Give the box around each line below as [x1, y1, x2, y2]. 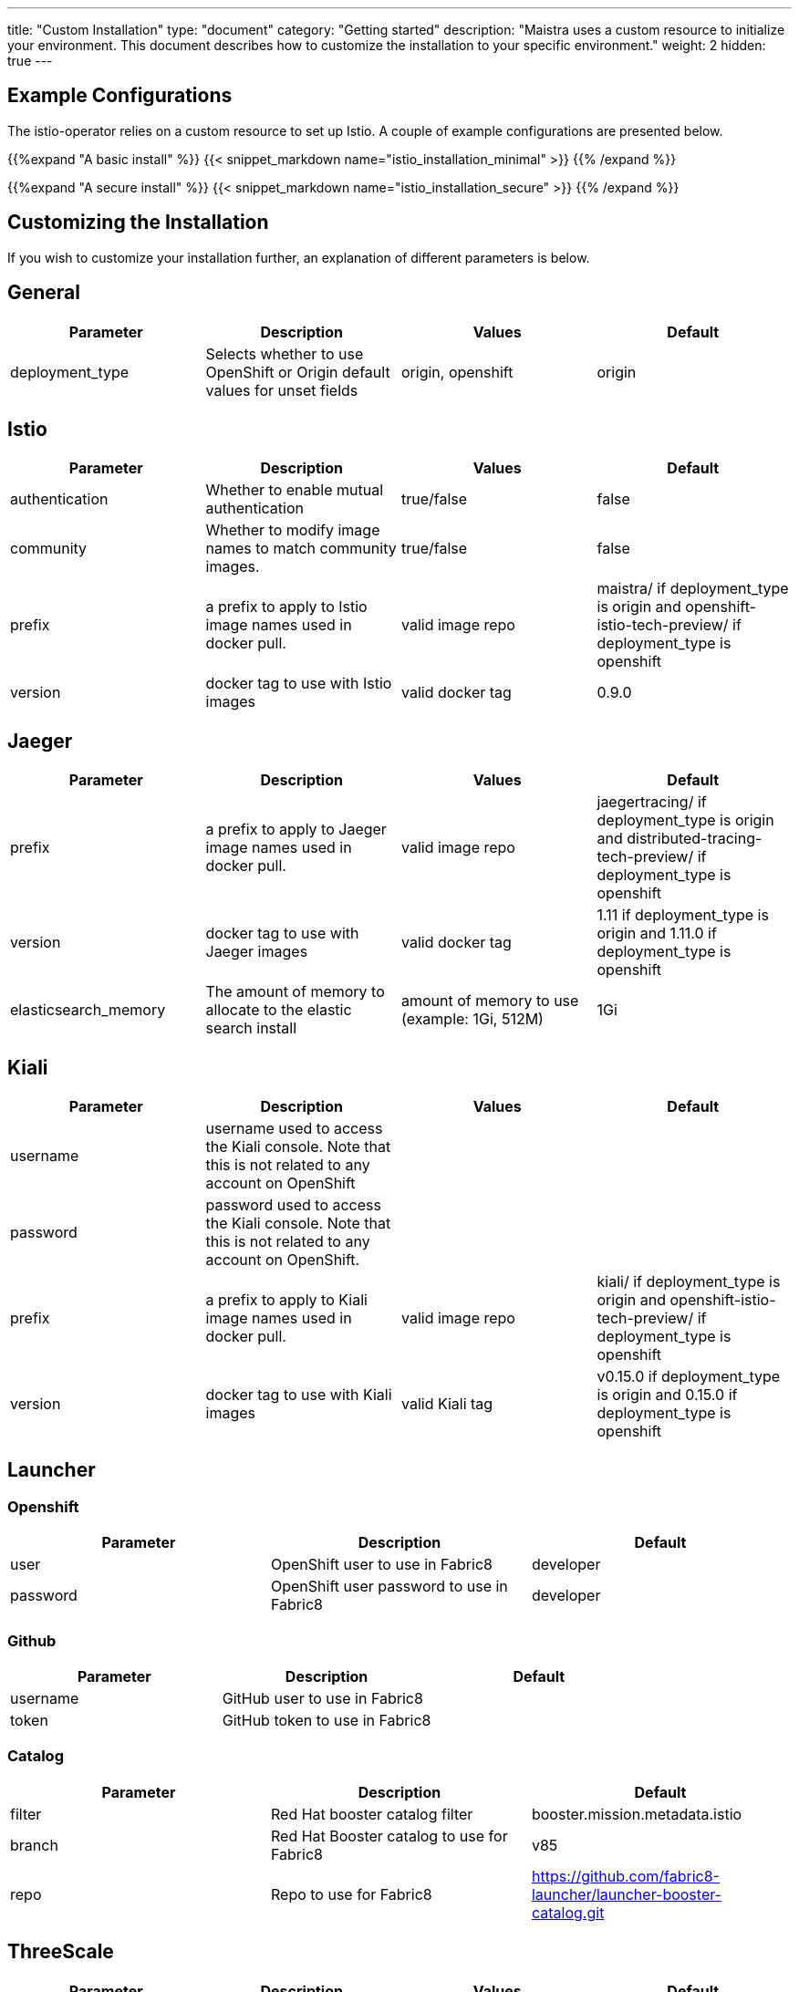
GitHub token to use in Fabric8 [222, 1711, 431, 1730]
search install [205, 1019, 297, 1038]
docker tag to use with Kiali [205, 1385, 392, 1405]
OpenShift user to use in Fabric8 [270, 1555, 493, 1574]
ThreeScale [7, 1940, 114, 1964]
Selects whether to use [205, 344, 364, 363]
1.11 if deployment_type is [597, 906, 769, 925]
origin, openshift [401, 362, 514, 381]
